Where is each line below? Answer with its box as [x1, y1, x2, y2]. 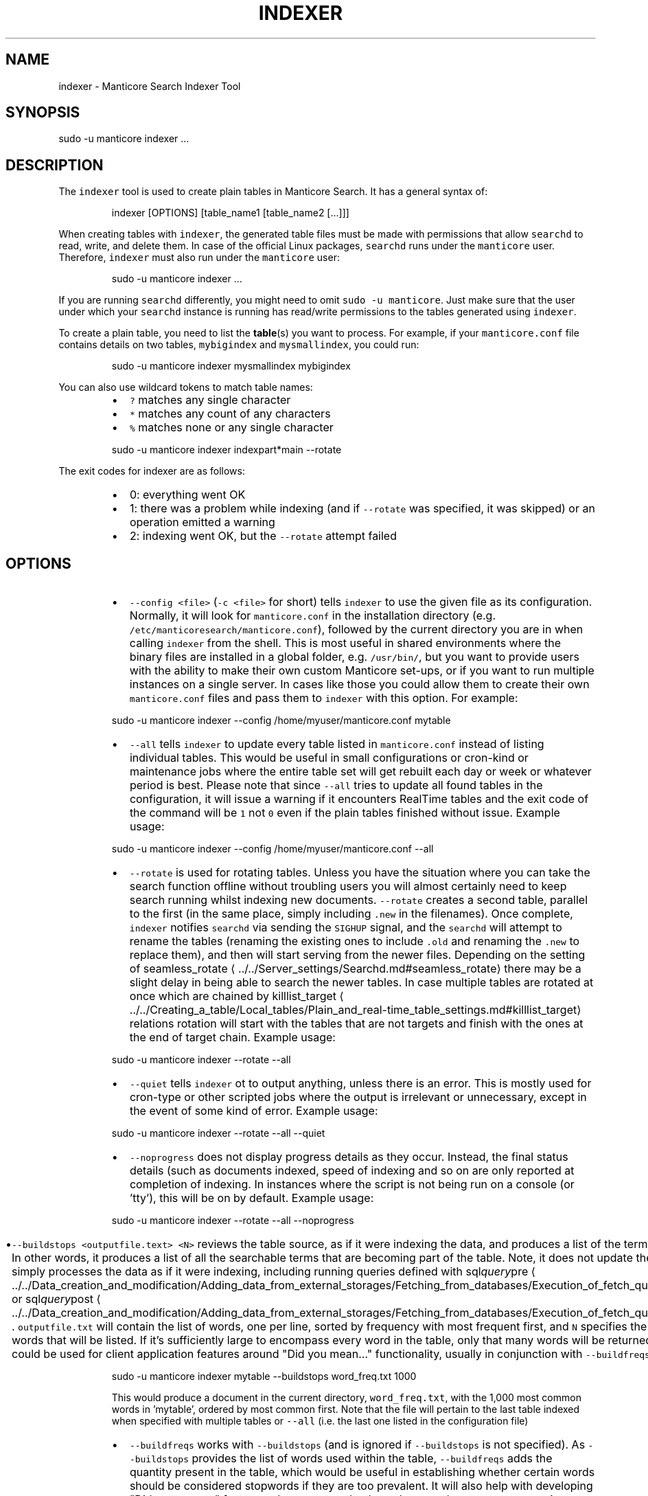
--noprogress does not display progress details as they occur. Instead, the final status [129, 1150, 568, 1164]
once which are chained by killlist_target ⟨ [129, 989, 344, 1004]
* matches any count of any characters [129, 407, 331, 421]
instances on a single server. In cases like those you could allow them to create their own [129, 677, 590, 692]
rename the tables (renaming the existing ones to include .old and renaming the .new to [129, 934, 580, 949]
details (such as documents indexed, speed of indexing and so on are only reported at [129, 1164, 575, 1178]
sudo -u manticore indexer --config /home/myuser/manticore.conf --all [111, 843, 434, 855]
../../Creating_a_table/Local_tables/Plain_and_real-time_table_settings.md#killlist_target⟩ [129, 1003, 581, 1017]
